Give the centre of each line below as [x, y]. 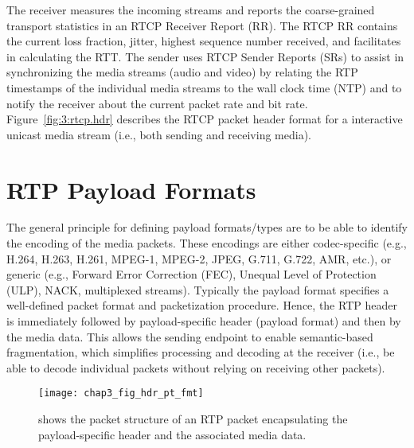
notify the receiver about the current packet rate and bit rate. [157, 103]
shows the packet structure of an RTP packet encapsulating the [193, 419]
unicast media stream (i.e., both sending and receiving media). [159, 134]
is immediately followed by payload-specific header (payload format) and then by [204, 321]
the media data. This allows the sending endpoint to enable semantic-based [190, 336]
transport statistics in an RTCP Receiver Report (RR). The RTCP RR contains [202, 25]
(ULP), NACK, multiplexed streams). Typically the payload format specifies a [198, 289]
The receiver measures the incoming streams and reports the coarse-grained [191, 10]
